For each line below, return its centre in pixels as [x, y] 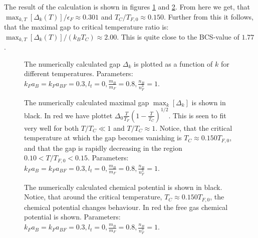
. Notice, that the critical [194, 128]
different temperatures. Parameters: [79, 73]
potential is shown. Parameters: [72, 217]
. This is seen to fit [197, 115]
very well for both [51, 128]
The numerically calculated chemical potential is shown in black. [123, 187]
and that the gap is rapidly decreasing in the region [103, 148]
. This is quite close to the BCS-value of [178, 36]
